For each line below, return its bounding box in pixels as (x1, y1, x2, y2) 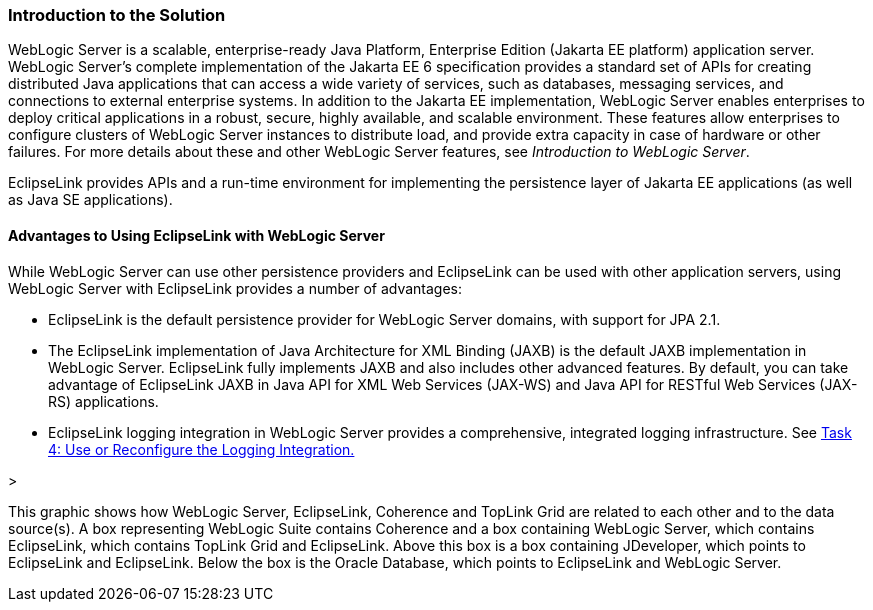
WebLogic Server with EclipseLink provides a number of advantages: (8, 279, 463, 297)
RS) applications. (48, 392, 159, 410)
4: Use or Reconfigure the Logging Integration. (48, 440, 355, 458)
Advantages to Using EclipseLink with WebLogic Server (8, 226, 385, 244)
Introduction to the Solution (8, 5, 226, 25)
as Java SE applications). (8, 191, 173, 209)
